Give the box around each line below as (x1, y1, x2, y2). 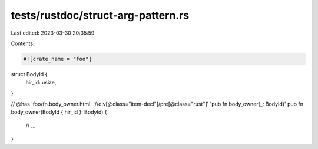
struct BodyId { (11, 70, 48, 77)
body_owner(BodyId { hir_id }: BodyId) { (11, 109, 107, 116)
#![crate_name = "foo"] (23, 56, 92, 62)
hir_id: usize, (25, 79, 57, 86)
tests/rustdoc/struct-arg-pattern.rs (11, 9, 190, 22)
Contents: (11, 40, 35, 47)
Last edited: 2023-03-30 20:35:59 (11, 29, 95, 36)
